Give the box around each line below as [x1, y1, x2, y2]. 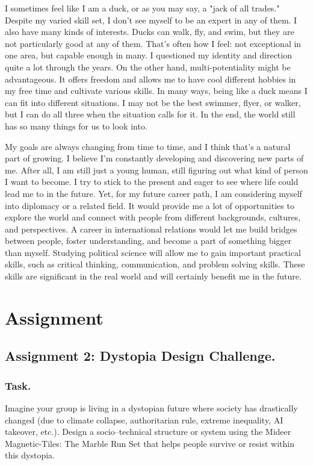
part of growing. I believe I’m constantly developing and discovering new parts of [5, 152, 304, 164]
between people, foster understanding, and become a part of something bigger [5, 234, 292, 247]
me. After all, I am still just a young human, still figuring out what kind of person [5, 163, 308, 176]
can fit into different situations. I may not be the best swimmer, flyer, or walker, [5, 96, 301, 108]
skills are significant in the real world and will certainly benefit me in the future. [5, 270, 302, 282]
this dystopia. [5, 449, 55, 461]
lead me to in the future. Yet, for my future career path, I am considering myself [5, 187, 302, 199]
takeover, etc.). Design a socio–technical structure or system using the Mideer [5, 425, 291, 438]
